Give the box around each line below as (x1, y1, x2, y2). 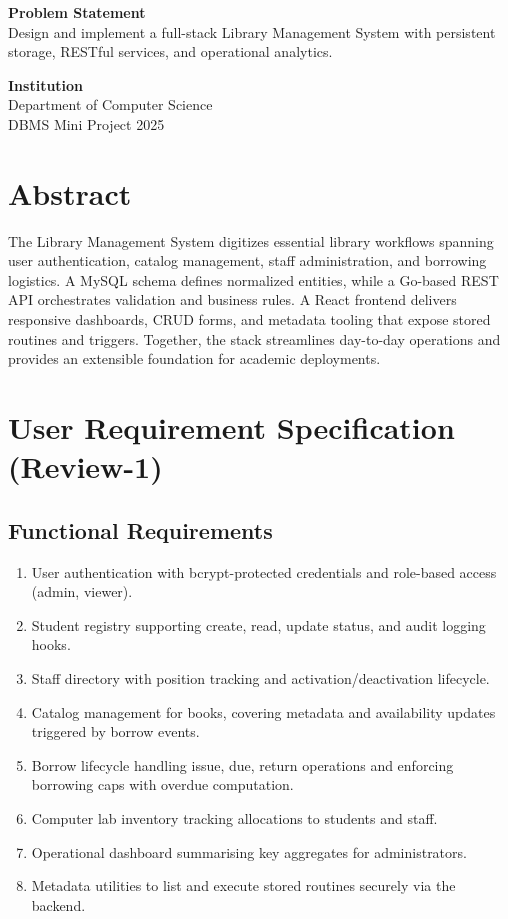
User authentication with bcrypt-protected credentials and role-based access (31, 561, 497, 582)
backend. (31, 894, 86, 915)
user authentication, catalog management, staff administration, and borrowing (8, 250, 487, 271)
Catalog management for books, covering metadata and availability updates (31, 701, 496, 722)
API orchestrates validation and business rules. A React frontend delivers (8, 289, 457, 310)
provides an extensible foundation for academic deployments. (8, 348, 381, 369)
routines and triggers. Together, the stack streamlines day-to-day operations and (8, 328, 501, 349)
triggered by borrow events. (31, 721, 200, 742)
